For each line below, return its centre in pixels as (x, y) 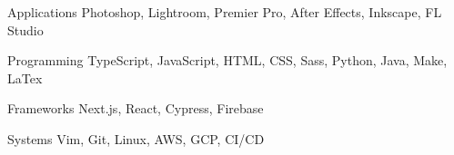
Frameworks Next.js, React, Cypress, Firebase (136, 108)
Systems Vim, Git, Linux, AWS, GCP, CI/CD (136, 138)
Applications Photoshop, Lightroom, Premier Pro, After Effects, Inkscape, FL (225, 12)
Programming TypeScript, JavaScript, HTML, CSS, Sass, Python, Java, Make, (227, 60)
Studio (25, 29)
